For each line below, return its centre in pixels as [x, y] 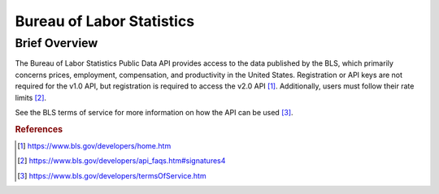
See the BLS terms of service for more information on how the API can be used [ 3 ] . [154, 112]
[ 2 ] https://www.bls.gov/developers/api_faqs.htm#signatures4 [122, 161]
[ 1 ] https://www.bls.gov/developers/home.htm [94, 146]
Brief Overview [57, 43]
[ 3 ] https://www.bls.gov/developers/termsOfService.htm [112, 175]
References [39, 129]
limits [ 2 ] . [31, 97]
